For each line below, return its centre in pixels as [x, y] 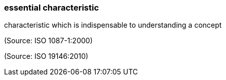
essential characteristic [52, 8]
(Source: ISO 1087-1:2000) [48, 41]
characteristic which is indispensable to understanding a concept [113, 25]
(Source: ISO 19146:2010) [46, 56]
